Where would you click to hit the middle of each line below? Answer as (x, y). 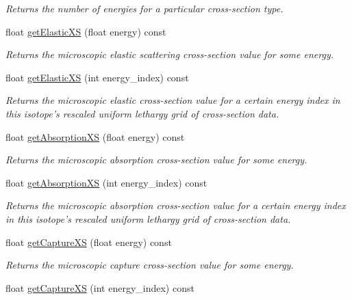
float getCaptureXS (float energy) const (89, 242)
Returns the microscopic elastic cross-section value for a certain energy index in (173, 100)
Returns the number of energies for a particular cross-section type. (144, 8)
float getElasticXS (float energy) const (86, 31)
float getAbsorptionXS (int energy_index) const (106, 182)
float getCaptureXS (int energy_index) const (100, 287)
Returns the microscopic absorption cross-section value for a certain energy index (176, 205)
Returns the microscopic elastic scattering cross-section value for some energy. (169, 54)
